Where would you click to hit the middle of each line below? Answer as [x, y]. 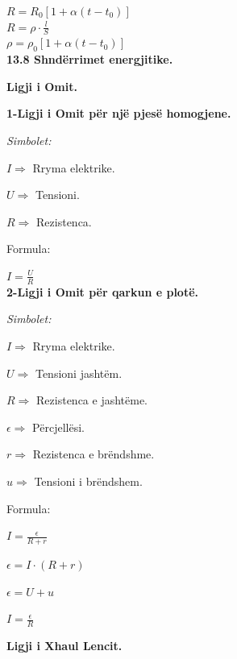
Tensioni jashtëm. [79, 373]
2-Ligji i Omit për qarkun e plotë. [103, 291]
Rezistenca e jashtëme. [92, 400]
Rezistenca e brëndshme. [94, 454]
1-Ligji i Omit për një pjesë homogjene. [119, 113]
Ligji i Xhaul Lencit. [64, 645]
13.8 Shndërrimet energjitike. [90, 59]
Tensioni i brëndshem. [88, 481]
